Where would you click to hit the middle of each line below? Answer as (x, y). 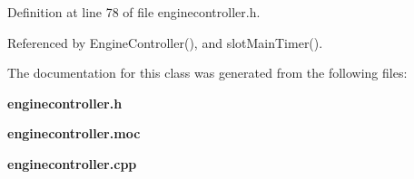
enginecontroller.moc (74, 133)
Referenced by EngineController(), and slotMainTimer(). (165, 42)
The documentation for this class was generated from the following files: (207, 73)
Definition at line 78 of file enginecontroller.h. (134, 12)
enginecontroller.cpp (72, 163)
